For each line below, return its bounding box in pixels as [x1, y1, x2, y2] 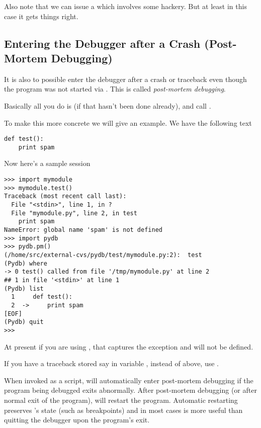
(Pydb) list [4, 285, 44, 292]
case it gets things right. [4, 11, 78, 21]
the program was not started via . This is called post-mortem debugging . [4, 83, 226, 94]
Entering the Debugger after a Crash [4, 35, 201, 51]
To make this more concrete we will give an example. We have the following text [4, 117, 252, 128]
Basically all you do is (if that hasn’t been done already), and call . [4, 100, 211, 111]
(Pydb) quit [4, 318, 44, 326]
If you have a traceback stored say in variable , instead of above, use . [4, 358, 219, 369]
